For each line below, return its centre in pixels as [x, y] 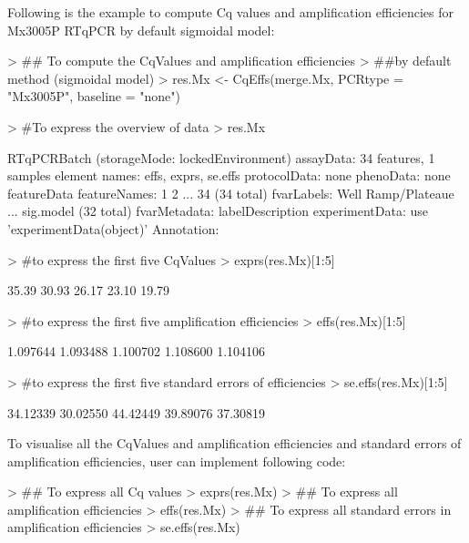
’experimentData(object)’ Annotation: [113, 228]
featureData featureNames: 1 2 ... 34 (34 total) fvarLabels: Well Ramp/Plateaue [231, 193]
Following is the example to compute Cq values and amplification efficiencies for [231, 12]
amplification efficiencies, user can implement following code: [177, 461]
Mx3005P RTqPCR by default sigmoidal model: [141, 30]
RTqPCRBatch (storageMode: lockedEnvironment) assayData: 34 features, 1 [221, 157]
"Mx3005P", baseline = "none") [94, 96]
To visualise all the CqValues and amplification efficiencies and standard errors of [234, 443]
